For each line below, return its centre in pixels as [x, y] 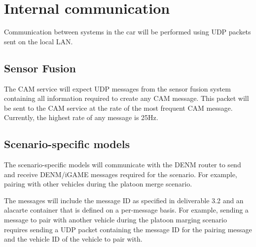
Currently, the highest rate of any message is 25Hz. [81, 117]
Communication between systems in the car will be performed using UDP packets [128, 32]
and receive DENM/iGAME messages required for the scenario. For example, [121, 174]
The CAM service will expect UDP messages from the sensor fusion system [117, 88]
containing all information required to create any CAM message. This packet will [127, 98]
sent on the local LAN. [38, 41]
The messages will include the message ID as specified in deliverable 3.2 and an [124, 200]
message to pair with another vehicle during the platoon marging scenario [115, 220]
